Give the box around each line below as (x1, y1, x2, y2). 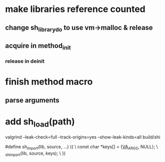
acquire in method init (5, 41, 71, 51)
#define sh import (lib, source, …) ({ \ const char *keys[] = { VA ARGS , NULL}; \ (5, 144, 158, 151)
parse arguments (5, 96, 60, 104)
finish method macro (5, 76, 93, 88)
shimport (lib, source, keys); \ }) (5, 151, 66, 158)
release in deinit (5, 58, 45, 65)
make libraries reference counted (5, 3, 146, 15)
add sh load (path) (5, 116, 75, 129)
